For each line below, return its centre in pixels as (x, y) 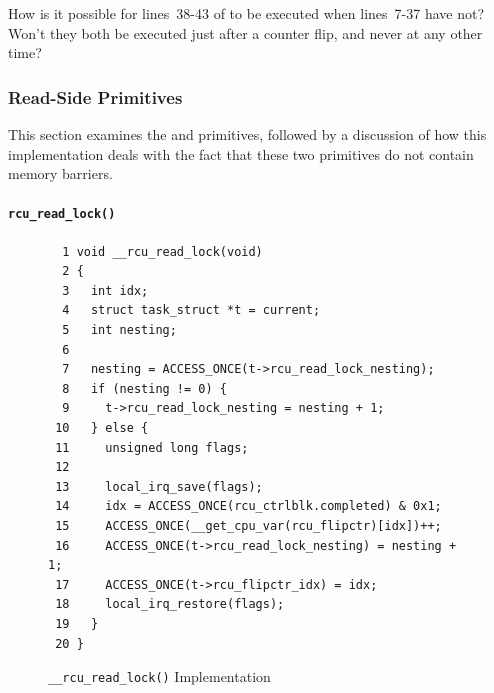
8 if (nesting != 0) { (144, 388)
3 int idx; (105, 290)
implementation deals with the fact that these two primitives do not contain (241, 153)
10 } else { (102, 427)
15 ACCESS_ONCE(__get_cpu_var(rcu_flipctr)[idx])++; (248, 525)
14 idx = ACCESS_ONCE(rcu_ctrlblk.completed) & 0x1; (248, 506)
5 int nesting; (119, 330)
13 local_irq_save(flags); (159, 486)
